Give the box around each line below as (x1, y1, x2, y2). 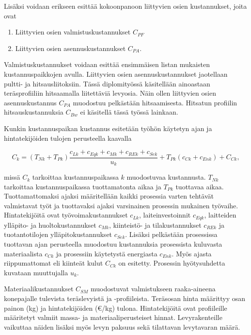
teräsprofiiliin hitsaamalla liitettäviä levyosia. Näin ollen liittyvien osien (4, 88, 216, 98)
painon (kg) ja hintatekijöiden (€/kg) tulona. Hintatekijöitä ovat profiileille (4, 302, 227, 313)
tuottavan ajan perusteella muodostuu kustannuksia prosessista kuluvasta (4, 239, 222, 249)
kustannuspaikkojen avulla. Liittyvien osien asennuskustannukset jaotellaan (4, 68, 228, 79)
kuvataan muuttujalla (4, 267, 68, 277)
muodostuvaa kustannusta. (126, 172, 206, 182)
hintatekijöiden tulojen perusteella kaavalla (4, 133, 132, 143)
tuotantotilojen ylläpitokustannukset (4, 229, 112, 239)
